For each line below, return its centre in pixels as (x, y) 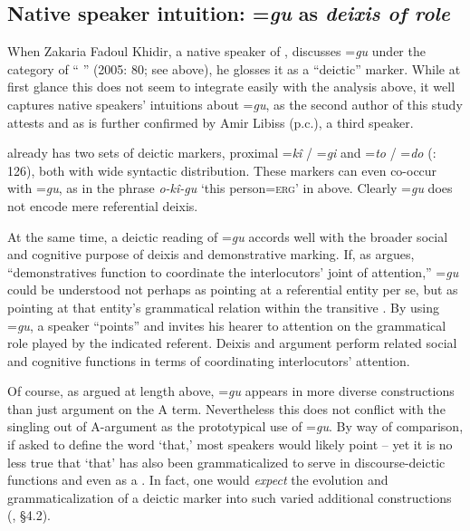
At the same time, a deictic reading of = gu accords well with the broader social (228, 236)
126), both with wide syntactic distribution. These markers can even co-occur (222, 170)
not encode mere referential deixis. (103, 205)
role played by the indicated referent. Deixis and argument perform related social (232, 343)
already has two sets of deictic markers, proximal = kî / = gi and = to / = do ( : (222, 153)
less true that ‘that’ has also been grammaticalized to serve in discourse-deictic (226, 462)
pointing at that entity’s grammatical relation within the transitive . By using (223, 307)
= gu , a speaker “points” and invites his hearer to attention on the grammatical (227, 325)
